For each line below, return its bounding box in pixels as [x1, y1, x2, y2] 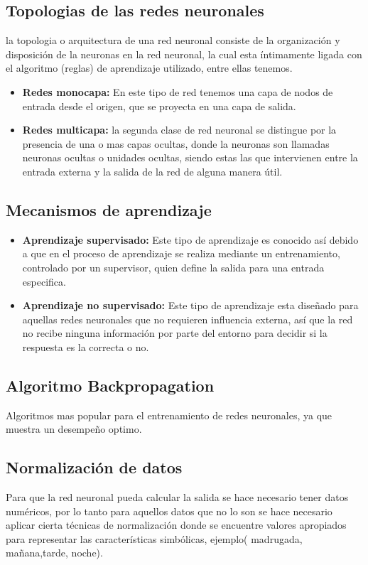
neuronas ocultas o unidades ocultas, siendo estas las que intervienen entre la [22, 150, 358, 165]
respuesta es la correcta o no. [22, 339, 149, 354]
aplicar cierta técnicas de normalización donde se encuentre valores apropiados [6, 517, 347, 532]
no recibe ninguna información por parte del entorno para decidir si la [22, 325, 328, 340]
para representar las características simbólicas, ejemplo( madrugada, [6, 531, 303, 546]
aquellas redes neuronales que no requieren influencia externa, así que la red [22, 311, 353, 326]
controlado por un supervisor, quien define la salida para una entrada [22, 259, 325, 274]
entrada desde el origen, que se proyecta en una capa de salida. [22, 98, 296, 113]
